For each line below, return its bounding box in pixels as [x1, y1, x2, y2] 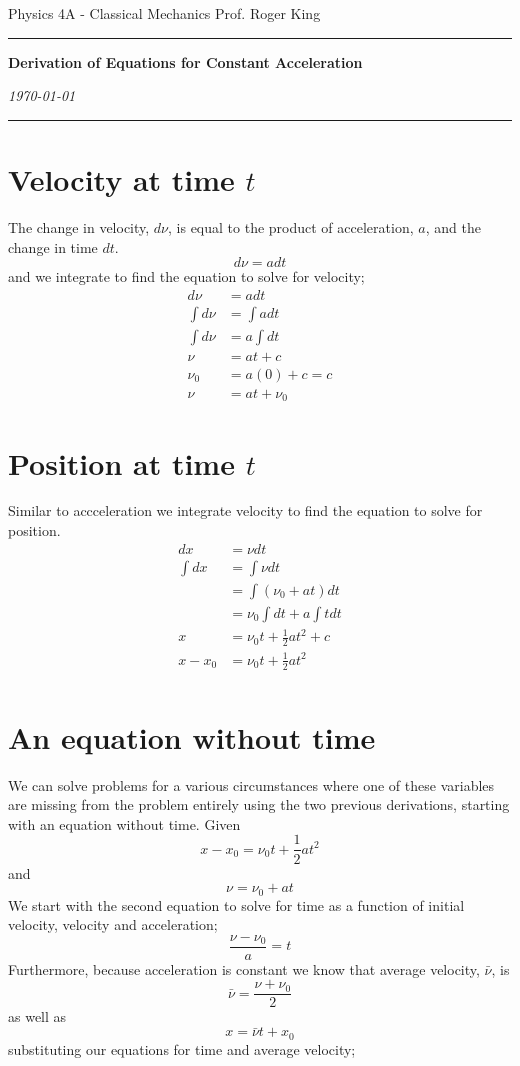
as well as [8, 1006, 67, 1027]
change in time [8, 236, 98, 257]
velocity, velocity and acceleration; [8, 914, 218, 935]
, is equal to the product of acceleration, [168, 216, 414, 237]
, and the [425, 216, 481, 237]
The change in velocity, [8, 216, 150, 237]
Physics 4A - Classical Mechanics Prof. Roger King [8, 3, 321, 23]
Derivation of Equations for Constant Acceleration [8, 51, 363, 72]
